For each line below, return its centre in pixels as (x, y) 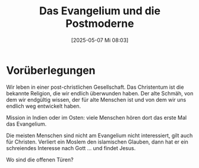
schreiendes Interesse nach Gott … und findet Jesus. (71, 148)
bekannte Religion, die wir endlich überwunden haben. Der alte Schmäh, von (100, 93)
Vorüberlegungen (51, 70)
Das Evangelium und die (100, 11)
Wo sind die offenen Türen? (40, 160)
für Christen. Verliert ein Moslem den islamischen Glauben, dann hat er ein (97, 142)
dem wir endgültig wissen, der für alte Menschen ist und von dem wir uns (96, 99)
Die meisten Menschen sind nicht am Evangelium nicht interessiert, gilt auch (99, 135)
